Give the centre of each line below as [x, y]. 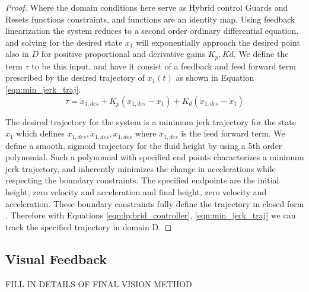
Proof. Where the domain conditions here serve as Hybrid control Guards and [147, 7]
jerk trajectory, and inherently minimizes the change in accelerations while [141, 168]
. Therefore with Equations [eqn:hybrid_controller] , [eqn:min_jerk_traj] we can [151, 215]
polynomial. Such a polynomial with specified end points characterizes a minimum [155, 157]
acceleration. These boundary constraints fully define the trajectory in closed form [155, 203]
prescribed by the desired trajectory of [75, 77]
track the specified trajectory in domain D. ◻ [89, 226]
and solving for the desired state [64, 42]
